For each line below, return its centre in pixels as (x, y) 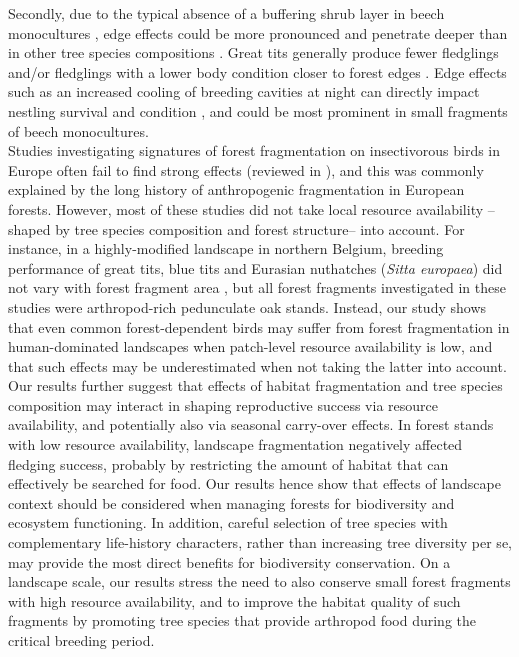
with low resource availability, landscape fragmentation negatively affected (235, 444)
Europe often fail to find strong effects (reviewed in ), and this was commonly (246, 169)
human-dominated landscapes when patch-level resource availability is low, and (250, 346)
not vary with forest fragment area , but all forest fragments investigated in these (257, 287)
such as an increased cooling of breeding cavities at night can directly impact (244, 91)
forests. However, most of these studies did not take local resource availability (246, 208)
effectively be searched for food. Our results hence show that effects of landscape (254, 483)
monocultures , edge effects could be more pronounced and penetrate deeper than (258, 32)
